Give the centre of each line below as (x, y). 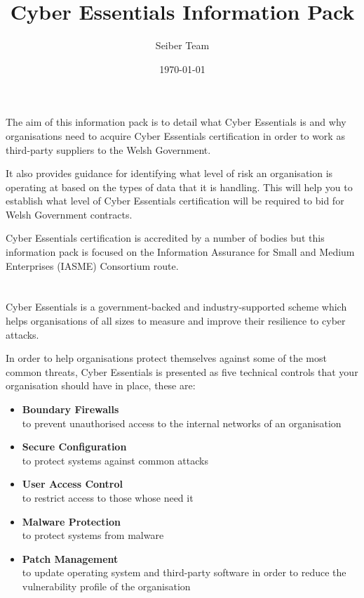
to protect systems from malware (93, 535)
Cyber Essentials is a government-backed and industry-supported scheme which (176, 307)
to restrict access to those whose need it (108, 497)
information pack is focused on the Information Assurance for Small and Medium (180, 252)
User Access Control (72, 484)
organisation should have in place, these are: (101, 385)
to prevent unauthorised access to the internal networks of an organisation (182, 423)
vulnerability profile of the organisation (106, 586)
